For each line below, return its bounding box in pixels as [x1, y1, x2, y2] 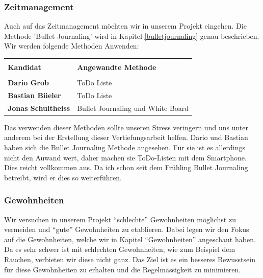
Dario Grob [8, 77, 49, 88]
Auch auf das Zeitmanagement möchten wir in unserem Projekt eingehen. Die [4, 20, 247, 31]
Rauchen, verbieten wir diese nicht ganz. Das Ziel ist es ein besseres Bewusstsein [4, 254, 255, 265]
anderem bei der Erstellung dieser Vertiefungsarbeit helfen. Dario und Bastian [4, 132, 248, 143]
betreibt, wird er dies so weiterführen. [4, 172, 122, 182]
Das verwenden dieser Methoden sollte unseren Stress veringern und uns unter [4, 122, 248, 132]
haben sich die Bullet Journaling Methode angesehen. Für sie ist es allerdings [4, 142, 245, 153]
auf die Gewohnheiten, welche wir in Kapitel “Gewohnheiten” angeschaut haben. [4, 234, 256, 244]
